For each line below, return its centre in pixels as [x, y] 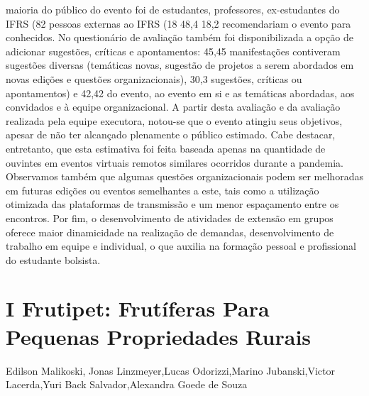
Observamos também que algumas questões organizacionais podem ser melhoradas [184, 176]
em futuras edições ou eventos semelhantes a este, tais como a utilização [163, 190]
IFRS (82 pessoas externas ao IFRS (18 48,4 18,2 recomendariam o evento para [178, 23]
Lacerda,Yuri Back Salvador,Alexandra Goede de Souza [127, 384]
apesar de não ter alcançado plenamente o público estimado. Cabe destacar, [171, 134]
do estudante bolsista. [53, 259]
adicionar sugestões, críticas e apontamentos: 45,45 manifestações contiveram [173, 51]
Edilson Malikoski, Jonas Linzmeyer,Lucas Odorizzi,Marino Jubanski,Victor [170, 370]
